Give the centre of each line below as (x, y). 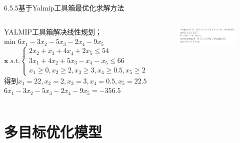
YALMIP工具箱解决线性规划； (53, 31)
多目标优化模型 (53, 132)
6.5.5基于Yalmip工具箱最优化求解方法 (64, 7)
